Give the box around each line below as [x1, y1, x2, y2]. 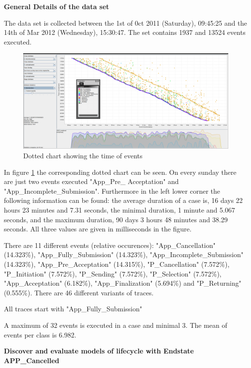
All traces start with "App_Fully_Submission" [4, 304, 143, 314]
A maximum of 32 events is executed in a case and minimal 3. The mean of [4, 320, 227, 330]
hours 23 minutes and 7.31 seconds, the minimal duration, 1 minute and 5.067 [4, 205, 235, 215]
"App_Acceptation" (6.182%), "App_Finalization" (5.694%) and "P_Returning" [4, 278, 241, 288]
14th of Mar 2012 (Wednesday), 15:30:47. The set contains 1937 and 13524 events [4, 27, 246, 37]
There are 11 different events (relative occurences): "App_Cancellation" [4, 240, 216, 250]
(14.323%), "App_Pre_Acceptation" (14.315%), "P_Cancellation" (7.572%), [4, 259, 230, 269]
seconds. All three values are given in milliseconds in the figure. [4, 224, 192, 234]
